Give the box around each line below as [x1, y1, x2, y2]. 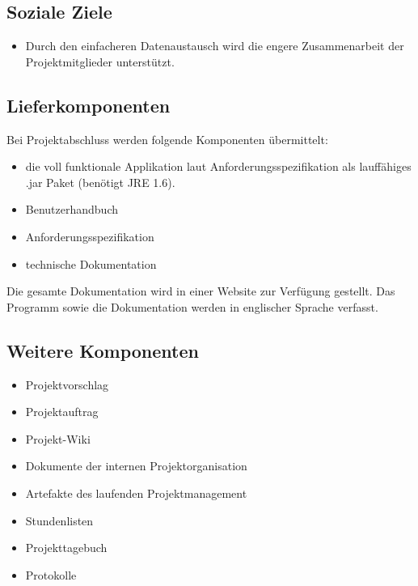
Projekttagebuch [25, 539, 108, 556]
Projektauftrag [25, 403, 99, 420]
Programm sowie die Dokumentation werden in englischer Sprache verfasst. [6, 298, 378, 315]
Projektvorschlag [25, 376, 109, 393]
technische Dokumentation [25, 255, 157, 272]
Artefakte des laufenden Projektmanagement [25, 484, 247, 501]
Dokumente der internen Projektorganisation [25, 457, 247, 474]
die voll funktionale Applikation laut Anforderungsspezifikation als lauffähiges [25, 158, 412, 175]
